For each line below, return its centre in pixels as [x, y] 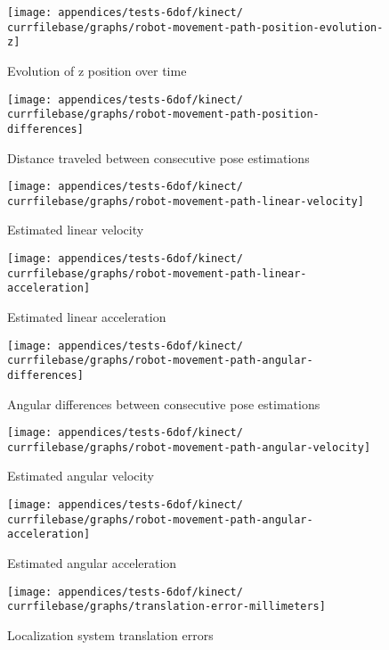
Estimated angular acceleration [92, 563]
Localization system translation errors [110, 634]
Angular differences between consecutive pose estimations [164, 403]
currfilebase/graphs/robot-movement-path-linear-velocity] [186, 201]
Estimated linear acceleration [87, 317]
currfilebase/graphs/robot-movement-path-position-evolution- [195, 27]
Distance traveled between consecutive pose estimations [158, 157]
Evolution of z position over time [97, 70]
